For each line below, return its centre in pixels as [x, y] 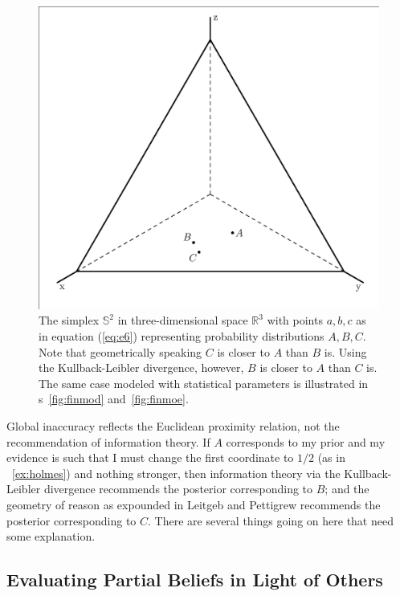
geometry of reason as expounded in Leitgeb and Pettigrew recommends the [194, 504]
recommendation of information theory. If [108, 441]
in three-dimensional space [183, 320]
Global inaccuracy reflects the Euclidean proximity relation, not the [173, 425]
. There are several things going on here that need [271, 520]
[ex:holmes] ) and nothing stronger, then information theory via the [176, 473]
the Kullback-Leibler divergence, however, [141, 367]
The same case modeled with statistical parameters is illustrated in [204, 383]
